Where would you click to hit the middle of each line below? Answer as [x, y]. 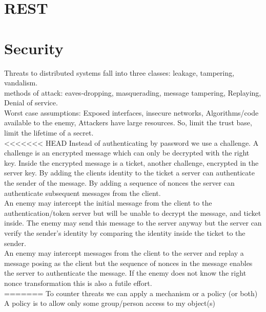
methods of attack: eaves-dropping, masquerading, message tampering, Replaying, [133, 92]
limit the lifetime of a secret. [49, 133]
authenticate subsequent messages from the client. [83, 193]
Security [34, 48]
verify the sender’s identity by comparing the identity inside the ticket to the [125, 233]
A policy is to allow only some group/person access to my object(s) [110, 303]
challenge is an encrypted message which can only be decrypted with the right [127, 153]
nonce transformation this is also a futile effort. [78, 283]
